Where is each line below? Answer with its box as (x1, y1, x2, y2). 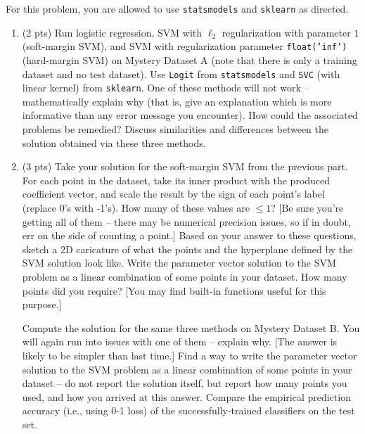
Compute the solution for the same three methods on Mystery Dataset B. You (22, 320, 360, 335)
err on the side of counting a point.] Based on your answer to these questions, (22, 228, 357, 243)
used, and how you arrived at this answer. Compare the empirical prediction (22, 389, 351, 404)
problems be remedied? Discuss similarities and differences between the (22, 122, 329, 136)
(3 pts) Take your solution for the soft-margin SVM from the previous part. (22, 159, 348, 174)
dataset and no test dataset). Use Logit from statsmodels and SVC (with (22, 66, 340, 81)
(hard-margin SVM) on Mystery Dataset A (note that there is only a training (22, 52, 357, 67)
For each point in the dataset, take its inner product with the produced (22, 172, 331, 187)
